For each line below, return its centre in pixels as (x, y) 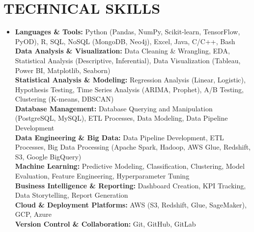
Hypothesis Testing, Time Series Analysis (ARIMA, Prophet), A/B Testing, (129, 89)
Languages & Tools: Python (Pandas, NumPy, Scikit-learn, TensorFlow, (127, 32)
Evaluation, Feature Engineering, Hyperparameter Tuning (102, 176)
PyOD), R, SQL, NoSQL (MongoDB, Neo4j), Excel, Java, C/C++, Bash (125, 41)
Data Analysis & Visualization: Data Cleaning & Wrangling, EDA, (122, 51)
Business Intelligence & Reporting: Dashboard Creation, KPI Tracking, (130, 185)
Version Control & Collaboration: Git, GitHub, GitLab (105, 224)
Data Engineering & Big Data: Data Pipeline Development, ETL (119, 137)
